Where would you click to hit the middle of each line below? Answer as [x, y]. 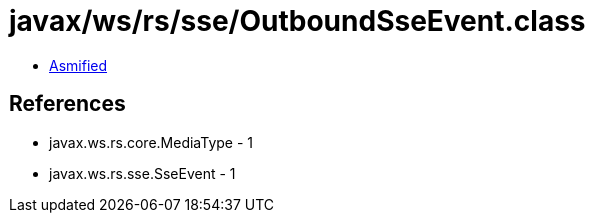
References [67, 104]
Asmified [78, 65]
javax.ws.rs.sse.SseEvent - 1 [142, 173]
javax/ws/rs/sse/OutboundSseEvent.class [297, 21]
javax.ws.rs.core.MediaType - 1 [151, 142]
